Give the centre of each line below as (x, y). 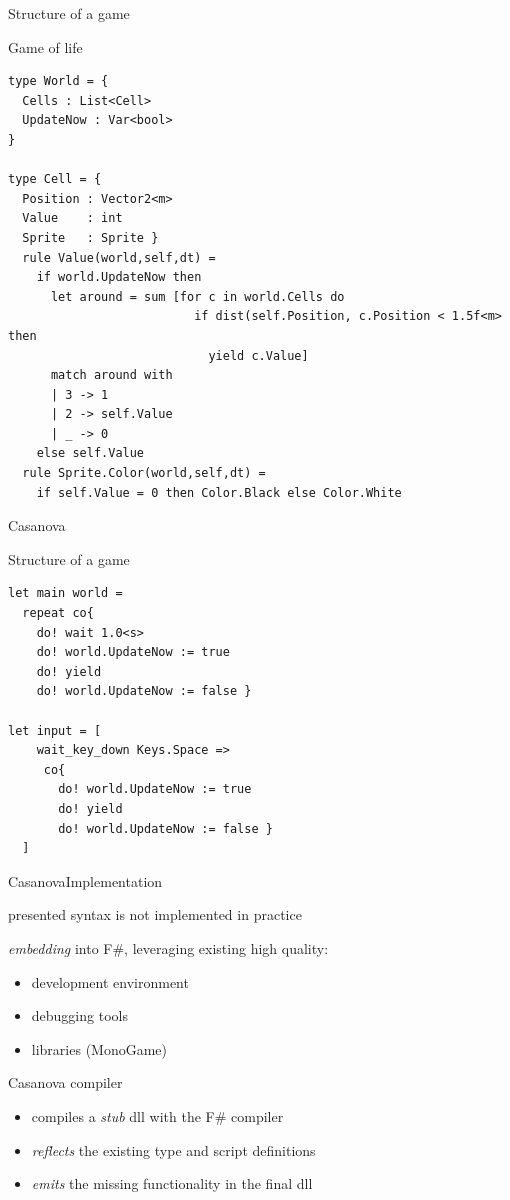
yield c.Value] (258, 355)
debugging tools (79, 1015)
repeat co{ (58, 613)
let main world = (65, 593)
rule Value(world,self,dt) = (119, 257)
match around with (111, 375)
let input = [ (55, 730)
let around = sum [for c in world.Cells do (197, 296)
